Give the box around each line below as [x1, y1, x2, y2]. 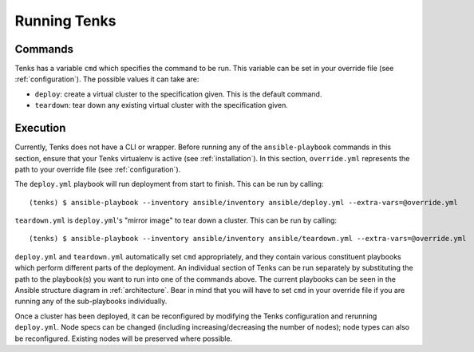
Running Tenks [14, 12, 117, 30]
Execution [14, 121, 66, 135]
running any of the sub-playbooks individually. [14, 296, 168, 307]
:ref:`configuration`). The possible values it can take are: [14, 74, 199, 84]
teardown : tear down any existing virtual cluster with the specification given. [34, 101, 289, 110]
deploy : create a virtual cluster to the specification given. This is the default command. [34, 89, 322, 99]
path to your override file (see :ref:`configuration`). [14, 164, 181, 174]
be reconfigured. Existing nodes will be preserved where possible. [14, 334, 233, 343]
